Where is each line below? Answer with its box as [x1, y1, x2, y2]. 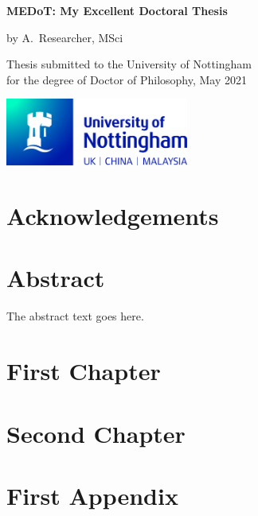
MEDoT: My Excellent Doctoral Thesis [6, 2, 228, 18]
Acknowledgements [6, 200, 219, 232]
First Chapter [6, 355, 161, 387]
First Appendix [6, 479, 178, 511]
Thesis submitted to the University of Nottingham [6, 56, 252, 72]
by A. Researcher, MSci [6, 29, 123, 45]
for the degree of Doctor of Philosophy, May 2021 [6, 71, 247, 87]
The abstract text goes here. [6, 308, 144, 324]
